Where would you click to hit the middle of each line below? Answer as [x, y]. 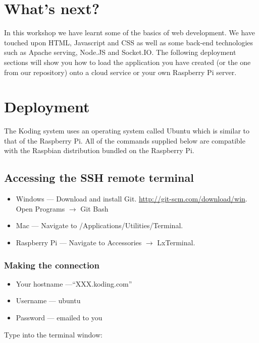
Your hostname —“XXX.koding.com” [74, 283]
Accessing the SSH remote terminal [99, 178]
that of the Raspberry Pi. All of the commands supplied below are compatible [125, 140]
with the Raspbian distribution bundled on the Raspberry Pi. [99, 150]
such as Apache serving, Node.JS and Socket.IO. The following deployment [120, 52]
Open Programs [40, 208]
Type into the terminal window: [53, 334]
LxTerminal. [176, 242]
